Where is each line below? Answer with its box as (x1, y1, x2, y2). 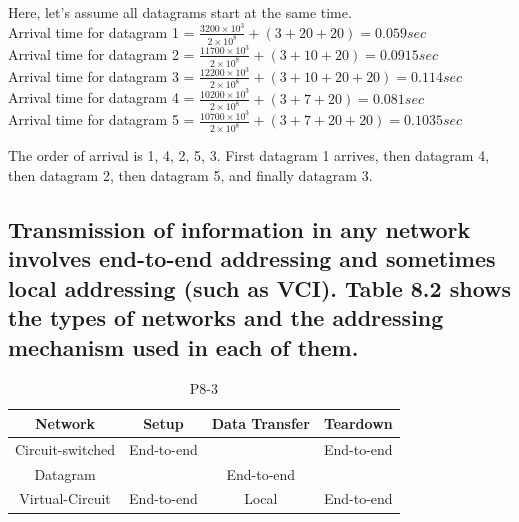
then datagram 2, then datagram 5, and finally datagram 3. (8, 164, 373, 185)
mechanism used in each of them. (8, 331, 359, 362)
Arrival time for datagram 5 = (8, 109, 195, 130)
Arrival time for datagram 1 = (8, 21, 195, 42)
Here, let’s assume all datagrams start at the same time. (8, 2, 352, 22)
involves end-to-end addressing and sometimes (8, 243, 496, 274)
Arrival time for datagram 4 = (8, 87, 195, 108)
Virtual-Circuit (19, 488, 111, 509)
